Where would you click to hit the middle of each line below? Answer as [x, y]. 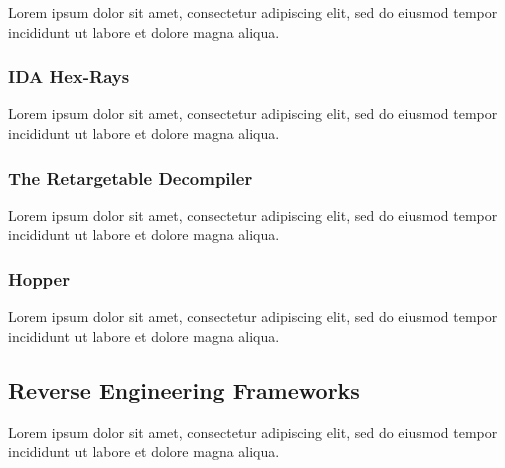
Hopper [39, 278]
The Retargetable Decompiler [130, 177]
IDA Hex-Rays [69, 76]
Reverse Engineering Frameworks [184, 389]
